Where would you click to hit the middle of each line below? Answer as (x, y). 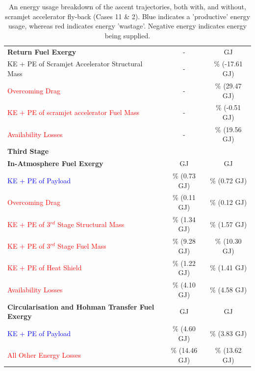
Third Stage (28, 151)
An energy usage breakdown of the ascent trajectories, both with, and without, (127, 6)
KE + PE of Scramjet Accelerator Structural (75, 64)
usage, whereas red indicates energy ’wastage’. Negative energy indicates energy (127, 26)
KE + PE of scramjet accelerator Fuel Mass (74, 112)
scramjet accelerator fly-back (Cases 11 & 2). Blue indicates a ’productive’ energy (127, 16)
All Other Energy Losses (44, 355)
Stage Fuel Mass (82, 246)
